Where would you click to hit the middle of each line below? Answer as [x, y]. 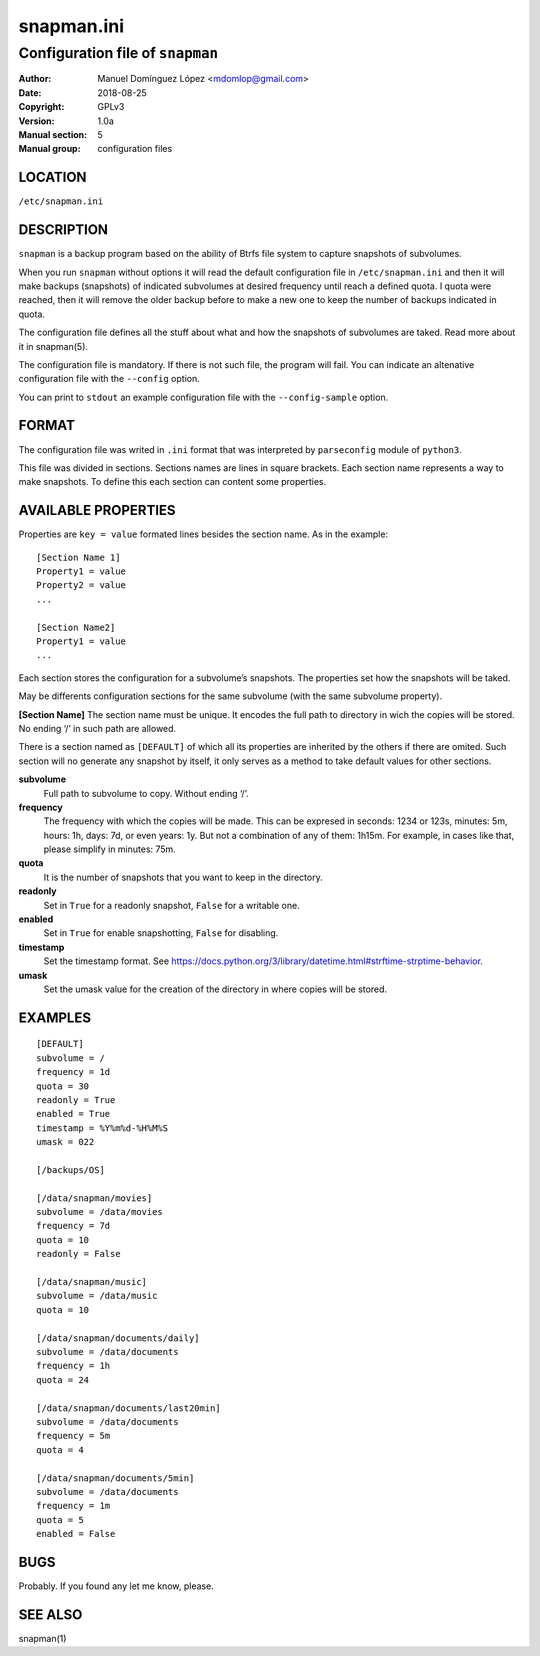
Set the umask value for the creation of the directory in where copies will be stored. [215, 989]
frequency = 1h [73, 1366]
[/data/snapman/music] [92, 1282]
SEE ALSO [50, 1614]
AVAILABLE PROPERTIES [97, 510]
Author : [35, 79]
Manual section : [53, 134]
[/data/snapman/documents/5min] [115, 1478]
